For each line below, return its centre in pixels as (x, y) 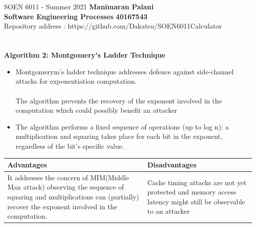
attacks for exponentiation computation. (76, 81)
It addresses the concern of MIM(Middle (68, 177)
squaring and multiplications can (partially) (73, 197)
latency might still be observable (196, 201)
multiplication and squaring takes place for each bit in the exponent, (119, 136)
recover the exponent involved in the (62, 206)
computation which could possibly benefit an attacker (96, 110)
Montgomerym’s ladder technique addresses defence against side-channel (125, 71)
